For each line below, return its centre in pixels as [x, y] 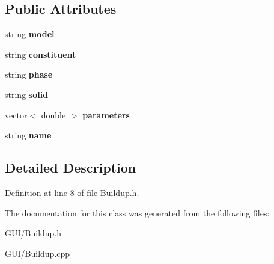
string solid [27, 94]
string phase [29, 74]
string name [28, 135]
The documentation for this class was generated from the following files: [137, 213]
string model [30, 34]
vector [16, 115]
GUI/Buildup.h [33, 233]
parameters [106, 115]
